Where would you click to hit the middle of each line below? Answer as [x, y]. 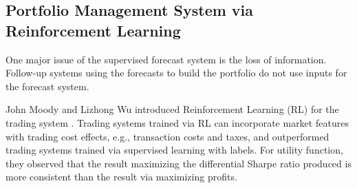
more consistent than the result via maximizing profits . [121, 177]
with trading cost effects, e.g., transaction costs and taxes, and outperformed [167, 136]
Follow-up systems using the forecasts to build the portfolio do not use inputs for [176, 73]
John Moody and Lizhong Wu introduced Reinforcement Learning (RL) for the [172, 109]
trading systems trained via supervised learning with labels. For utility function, [174, 150]
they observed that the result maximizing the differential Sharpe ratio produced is [178, 163]
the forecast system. [47, 86]
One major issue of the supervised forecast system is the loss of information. [166, 59]
